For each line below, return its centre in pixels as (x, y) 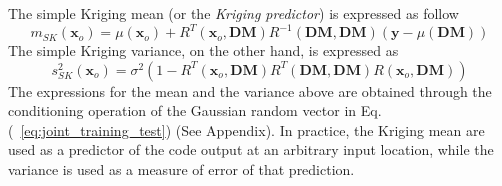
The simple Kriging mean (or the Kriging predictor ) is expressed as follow (233, 13)
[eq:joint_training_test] (93, 129)
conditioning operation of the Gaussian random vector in (182, 110)
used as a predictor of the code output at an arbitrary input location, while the (251, 149)
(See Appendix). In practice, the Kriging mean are (330, 129)
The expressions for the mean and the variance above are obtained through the (250, 90)
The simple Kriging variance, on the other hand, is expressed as (203, 50)
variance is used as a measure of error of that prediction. (181, 169)
